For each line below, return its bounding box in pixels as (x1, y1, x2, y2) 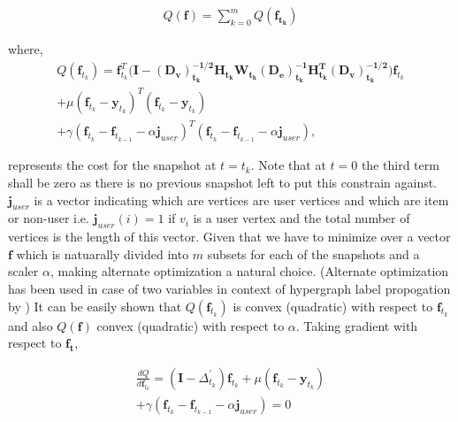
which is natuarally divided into (16, 244, 189, 263)
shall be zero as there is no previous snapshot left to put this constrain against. (8, 173, 438, 192)
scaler (8, 262, 39, 280)
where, (8, 40, 43, 58)
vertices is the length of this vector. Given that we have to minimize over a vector (8, 227, 451, 246)
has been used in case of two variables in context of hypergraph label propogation (8, 279, 451, 297)
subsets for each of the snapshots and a (207, 244, 420, 263)
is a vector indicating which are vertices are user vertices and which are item (34, 190, 449, 209)
